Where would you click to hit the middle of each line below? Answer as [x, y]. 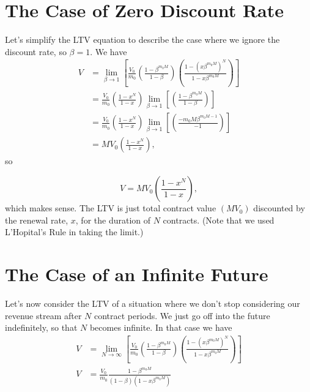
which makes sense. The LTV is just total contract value [111, 208]
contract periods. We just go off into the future [182, 315]
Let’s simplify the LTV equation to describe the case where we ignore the [142, 40]
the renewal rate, [37, 220]
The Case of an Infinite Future [137, 274]
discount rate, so [36, 51]
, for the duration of [113, 220]
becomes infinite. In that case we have [161, 327]
